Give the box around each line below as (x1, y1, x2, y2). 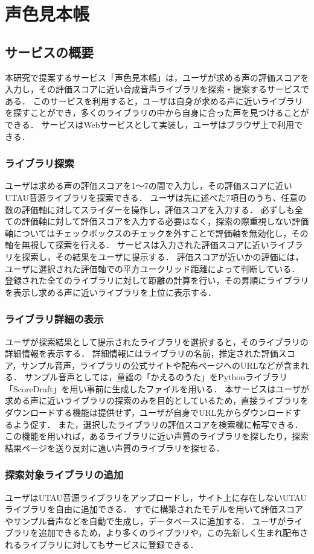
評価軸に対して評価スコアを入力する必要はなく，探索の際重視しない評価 (21, 215, 309, 228)
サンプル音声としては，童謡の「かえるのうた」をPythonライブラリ (24, 371, 288, 383)
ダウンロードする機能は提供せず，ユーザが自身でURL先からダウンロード (5, 406, 293, 419)
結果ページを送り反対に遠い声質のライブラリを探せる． (5, 441, 225, 454)
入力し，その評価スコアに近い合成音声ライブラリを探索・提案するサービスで (5, 83, 309, 95)
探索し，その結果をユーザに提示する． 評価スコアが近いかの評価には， (21, 250, 304, 263)
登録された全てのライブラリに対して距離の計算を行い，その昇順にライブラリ (5, 274, 309, 287)
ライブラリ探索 (5, 156, 74, 171)
